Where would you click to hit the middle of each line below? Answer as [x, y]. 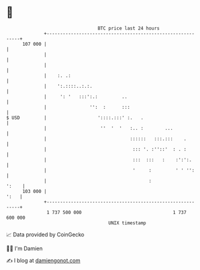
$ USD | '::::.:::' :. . [75, 118]
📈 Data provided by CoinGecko [45, 235]
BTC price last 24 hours [129, 28]
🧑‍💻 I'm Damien [25, 248]
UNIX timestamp [127, 223]
